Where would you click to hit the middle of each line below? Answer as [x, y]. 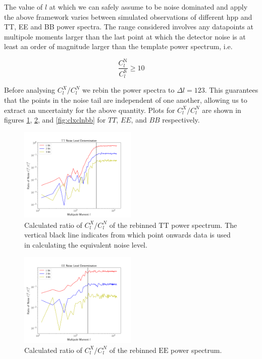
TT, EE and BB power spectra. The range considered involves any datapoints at [129, 27]
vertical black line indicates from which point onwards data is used [127, 235]
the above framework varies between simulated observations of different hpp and [128, 16]
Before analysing [30, 90]
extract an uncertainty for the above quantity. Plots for [90, 110]
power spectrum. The [204, 225]
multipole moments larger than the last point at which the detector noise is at [125, 36]
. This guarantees [231, 90]
